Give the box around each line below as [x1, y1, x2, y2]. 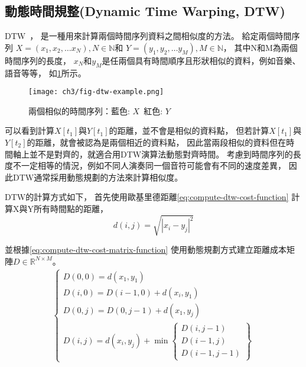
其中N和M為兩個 [234, 41, 298, 53]
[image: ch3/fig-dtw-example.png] [28, 88, 164, 96]
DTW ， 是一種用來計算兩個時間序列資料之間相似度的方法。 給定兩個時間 [5, 30, 292, 42]
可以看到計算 [5, 124, 54, 137]
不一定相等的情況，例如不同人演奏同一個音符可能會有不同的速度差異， [12, 159, 286, 172]
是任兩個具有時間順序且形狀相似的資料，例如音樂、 [102, 54, 301, 66]
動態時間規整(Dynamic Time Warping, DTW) [5, 2, 285, 20]
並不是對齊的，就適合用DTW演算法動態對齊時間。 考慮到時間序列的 [29, 147, 293, 160]
